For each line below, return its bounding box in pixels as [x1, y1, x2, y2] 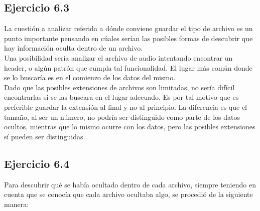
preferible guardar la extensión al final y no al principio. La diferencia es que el [4, 101, 247, 112]
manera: [4, 198, 29, 209]
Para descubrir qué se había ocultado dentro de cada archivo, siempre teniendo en [4, 179, 256, 189]
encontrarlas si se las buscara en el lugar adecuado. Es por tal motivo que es [4, 92, 239, 102]
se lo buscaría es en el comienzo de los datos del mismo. [4, 72, 176, 83]
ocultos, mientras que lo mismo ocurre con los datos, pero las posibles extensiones [4, 121, 255, 132]
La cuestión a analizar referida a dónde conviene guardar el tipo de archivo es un [4, 23, 253, 34]
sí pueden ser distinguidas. [4, 131, 85, 141]
